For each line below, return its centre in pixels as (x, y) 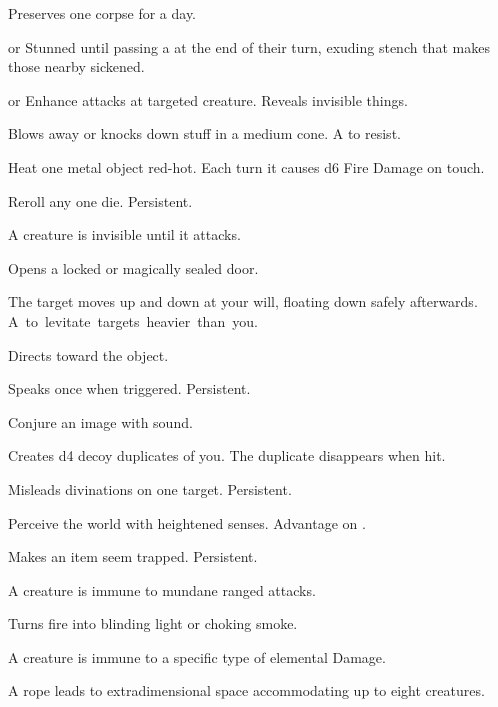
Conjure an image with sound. (100, 421)
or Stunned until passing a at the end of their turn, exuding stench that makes (249, 46)
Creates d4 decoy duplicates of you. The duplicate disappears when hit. (227, 455)
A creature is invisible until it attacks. (124, 234)
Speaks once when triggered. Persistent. (129, 388)
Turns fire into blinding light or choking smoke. (153, 623)
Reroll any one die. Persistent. (100, 200)
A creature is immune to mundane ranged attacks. (162, 589)
